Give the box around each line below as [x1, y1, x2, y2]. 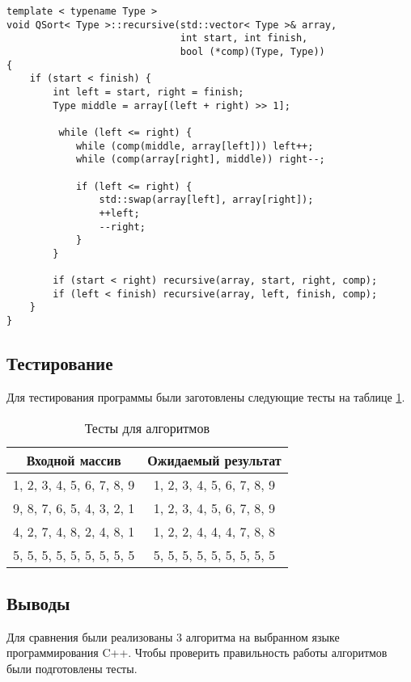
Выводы [6, 590, 70, 615]
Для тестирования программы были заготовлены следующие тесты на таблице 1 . [6, 388, 405, 405]
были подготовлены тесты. [6, 659, 138, 676]
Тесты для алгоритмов [84, 418, 210, 437]
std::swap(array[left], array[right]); [99, 194, 314, 206]
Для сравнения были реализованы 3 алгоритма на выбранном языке [6, 628, 340, 645]
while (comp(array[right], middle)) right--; [75, 154, 325, 166]
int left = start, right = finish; [53, 86, 244, 98]
